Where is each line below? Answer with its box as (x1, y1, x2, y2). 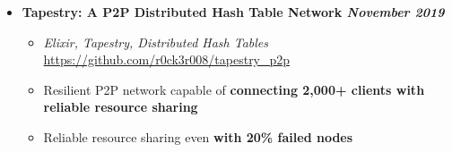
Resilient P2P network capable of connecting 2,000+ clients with (43, 80, 425, 98)
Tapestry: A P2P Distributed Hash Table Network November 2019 (22, 3, 445, 21)
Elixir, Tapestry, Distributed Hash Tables (43, 32, 269, 51)
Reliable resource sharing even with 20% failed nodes (43, 127, 353, 146)
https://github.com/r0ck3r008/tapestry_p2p (43, 50, 291, 69)
